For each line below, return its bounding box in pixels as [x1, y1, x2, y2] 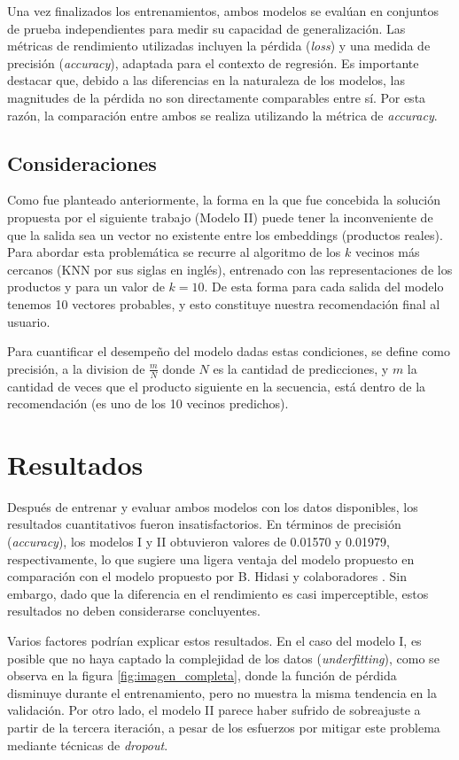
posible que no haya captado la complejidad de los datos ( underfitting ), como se [7, 648, 440, 667]
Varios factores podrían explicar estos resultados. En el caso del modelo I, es [7, 632, 422, 649]
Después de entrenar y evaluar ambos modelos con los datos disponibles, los [7, 497, 418, 516]
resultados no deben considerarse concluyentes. [7, 601, 261, 620]
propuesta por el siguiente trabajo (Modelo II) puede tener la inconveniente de [7, 207, 433, 226]
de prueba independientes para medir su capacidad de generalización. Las [7, 19, 406, 37]
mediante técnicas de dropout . [7, 735, 168, 754]
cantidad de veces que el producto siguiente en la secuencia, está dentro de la [7, 376, 426, 395]
